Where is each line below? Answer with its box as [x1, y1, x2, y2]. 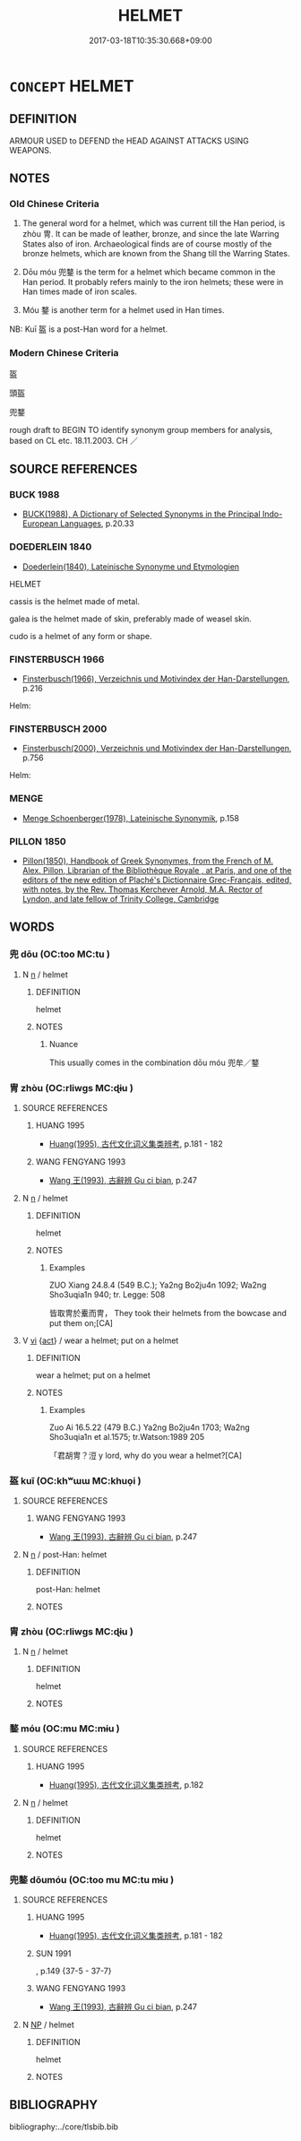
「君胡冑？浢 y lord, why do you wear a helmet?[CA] [48, 1450, 243, 1461]
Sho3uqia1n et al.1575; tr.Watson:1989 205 [48, 1431, 204, 1442]
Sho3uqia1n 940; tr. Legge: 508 [48, 1288, 166, 1300]
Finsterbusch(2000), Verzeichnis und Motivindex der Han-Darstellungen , [21, 743, 292, 754]
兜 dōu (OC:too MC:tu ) [9, 948, 110, 960]
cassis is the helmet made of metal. [9, 595, 141, 606]
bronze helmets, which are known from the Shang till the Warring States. [21, 248, 290, 259]
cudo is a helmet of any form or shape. [9, 630, 152, 641]
